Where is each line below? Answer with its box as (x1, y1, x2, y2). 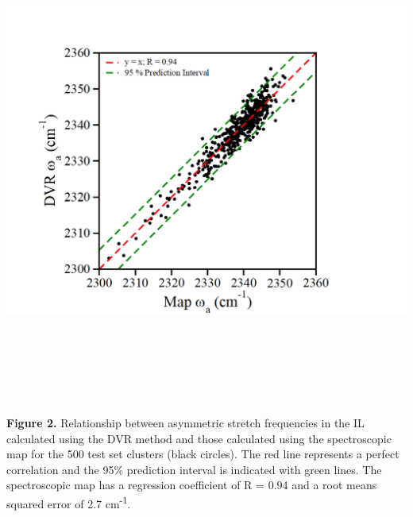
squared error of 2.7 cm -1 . (6, 492, 131, 511)
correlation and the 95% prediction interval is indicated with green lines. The (6, 461, 382, 477)
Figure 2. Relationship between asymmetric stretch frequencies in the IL (6, 414, 365, 430)
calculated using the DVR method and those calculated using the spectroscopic (6, 430, 392, 446)
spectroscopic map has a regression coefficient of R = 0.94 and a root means (6, 476, 377, 493)
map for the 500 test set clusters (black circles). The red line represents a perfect (6, 446, 399, 462)
